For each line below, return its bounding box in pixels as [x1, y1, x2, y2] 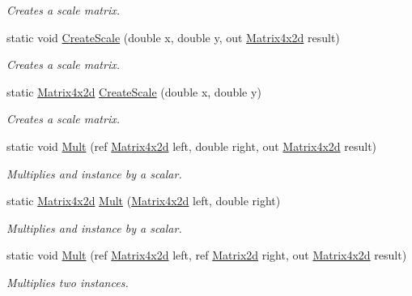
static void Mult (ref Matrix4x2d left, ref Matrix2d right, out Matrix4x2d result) [6, 247, 407, 264]
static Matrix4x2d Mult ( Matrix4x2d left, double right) [6, 192, 281, 209]
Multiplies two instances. [6, 273, 129, 290]
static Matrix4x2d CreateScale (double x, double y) [6, 83, 261, 100]
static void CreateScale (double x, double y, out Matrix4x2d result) [6, 28, 340, 45]
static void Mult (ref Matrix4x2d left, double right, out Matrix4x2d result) [6, 137, 377, 154]
